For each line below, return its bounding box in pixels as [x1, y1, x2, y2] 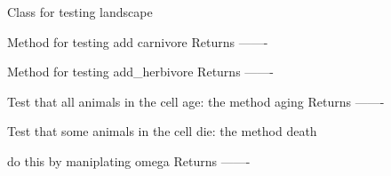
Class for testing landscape [7, 3, 153, 20]
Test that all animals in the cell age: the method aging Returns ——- [7, 92, 385, 110]
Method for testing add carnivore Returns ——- [7, 32, 268, 51]
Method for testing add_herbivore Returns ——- [7, 62, 274, 81]
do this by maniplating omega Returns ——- [7, 151, 251, 170]
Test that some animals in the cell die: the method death [7, 122, 317, 140]
